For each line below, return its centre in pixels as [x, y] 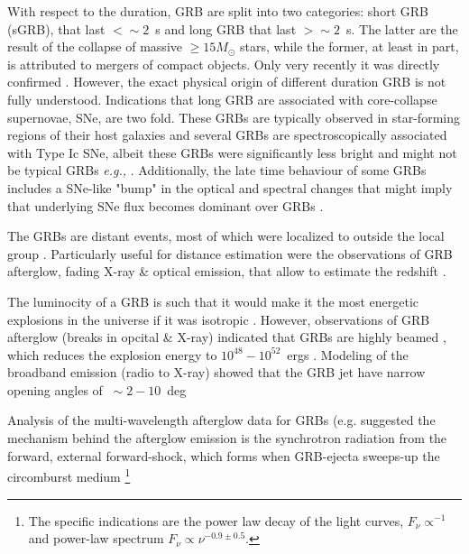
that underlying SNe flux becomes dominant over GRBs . [166, 205]
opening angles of [55, 389]
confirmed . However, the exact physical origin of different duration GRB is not [227, 82]
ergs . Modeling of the [348, 354]
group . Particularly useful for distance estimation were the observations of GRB [230, 253]
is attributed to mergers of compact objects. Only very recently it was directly [224, 64]
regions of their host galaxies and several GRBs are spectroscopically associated [227, 135]
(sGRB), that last [56, 28]
